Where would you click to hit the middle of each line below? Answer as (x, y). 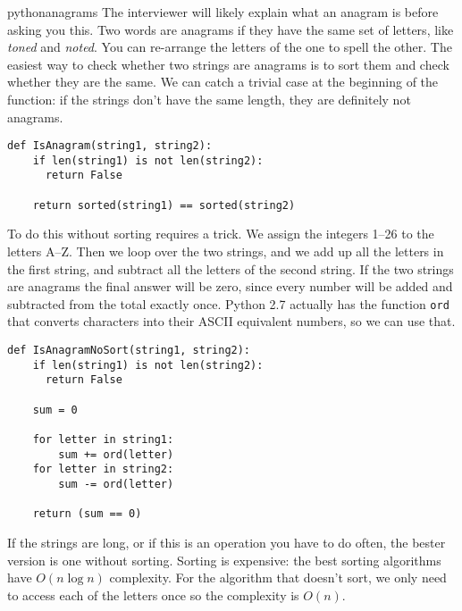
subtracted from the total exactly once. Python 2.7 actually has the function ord (228, 303)
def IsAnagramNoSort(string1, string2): (129, 351)
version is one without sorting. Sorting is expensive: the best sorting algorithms (224, 560)
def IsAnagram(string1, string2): (110, 146)
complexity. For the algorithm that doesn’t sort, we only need (278, 578)
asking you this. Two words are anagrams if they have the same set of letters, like (231, 29)
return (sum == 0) (87, 514)
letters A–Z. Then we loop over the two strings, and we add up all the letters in (226, 251)
